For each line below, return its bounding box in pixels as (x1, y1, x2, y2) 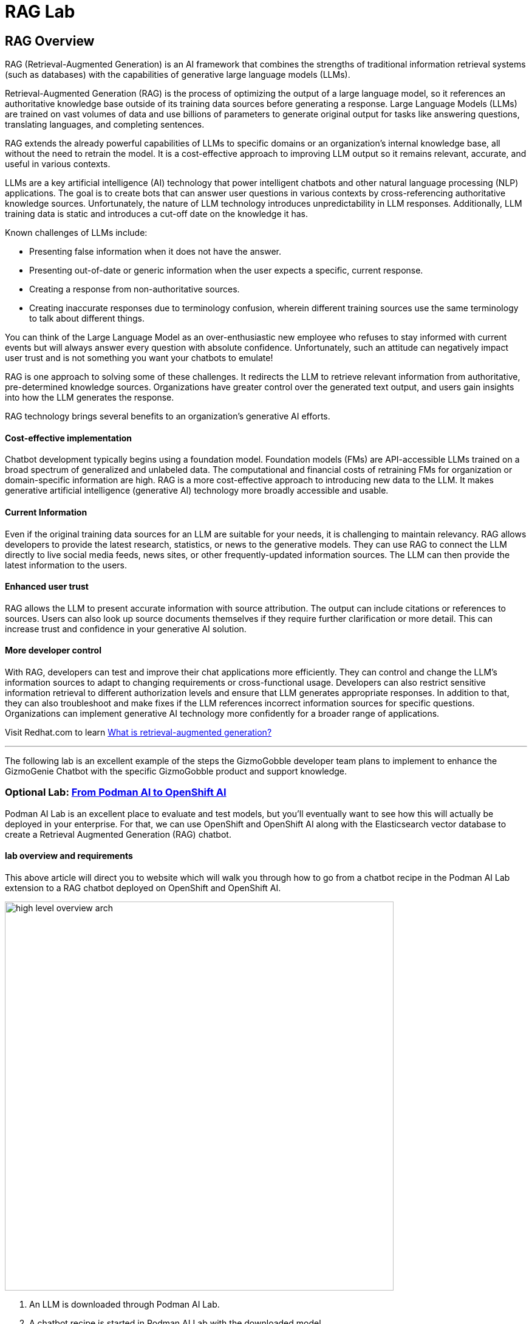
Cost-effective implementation (5, 432, 132, 443)
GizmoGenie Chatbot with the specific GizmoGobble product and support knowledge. (5, 766, 347, 777)
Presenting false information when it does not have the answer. (29, 246, 282, 257)
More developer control (5, 645, 102, 656)
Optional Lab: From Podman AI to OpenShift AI (5, 786, 227, 799)
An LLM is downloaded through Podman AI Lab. (29, 1299, 220, 1310)
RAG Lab (5, 1, 75, 22)
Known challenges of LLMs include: (5, 227, 148, 238)
